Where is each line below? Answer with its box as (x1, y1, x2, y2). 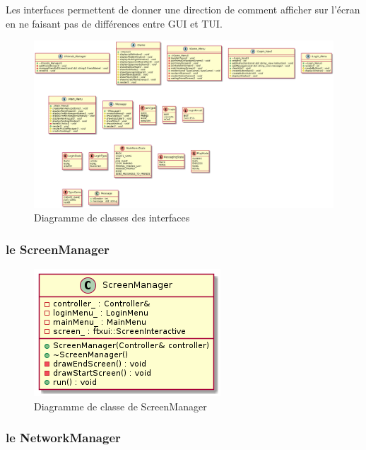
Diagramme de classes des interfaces (34, 210, 190, 225)
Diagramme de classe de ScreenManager (34, 398, 207, 413)
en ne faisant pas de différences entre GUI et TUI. (6, 16, 223, 30)
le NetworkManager (6, 429, 121, 446)
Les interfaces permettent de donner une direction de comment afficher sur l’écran (6, 2, 360, 16)
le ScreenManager (6, 240, 110, 258)
